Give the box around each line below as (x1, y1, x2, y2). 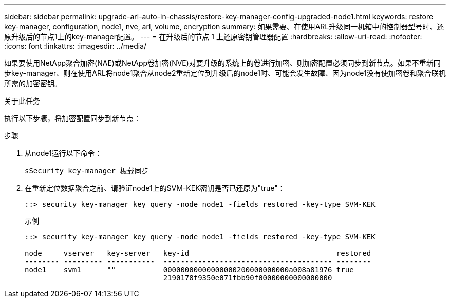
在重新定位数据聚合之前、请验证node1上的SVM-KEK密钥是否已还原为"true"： (25, 184, 285, 192)
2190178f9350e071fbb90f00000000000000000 (163, 274, 332, 282)
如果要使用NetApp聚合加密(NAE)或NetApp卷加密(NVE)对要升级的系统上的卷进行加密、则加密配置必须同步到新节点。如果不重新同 (4, 58, 441, 67)
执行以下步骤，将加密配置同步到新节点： (4, 114, 141, 123)
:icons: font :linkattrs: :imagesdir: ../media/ (4, 42, 147, 50)
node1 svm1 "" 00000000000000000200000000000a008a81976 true (25, 266, 354, 274)
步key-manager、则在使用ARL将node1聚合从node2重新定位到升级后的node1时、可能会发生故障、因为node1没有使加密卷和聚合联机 (4, 69, 446, 77)
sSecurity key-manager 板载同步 (25, 167, 149, 175)
